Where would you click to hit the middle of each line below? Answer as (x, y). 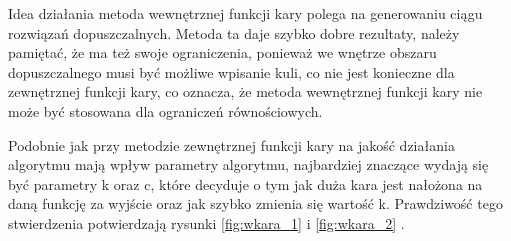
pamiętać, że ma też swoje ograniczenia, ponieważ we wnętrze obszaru (222, 52)
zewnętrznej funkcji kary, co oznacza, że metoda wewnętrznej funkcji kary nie (245, 91)
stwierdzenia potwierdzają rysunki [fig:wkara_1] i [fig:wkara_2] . (206, 222)
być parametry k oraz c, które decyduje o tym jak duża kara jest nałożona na (245, 183)
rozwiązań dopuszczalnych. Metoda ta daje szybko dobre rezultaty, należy (234, 32)
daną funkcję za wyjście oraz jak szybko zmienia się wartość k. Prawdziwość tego (255, 203)
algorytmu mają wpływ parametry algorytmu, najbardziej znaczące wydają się (248, 164)
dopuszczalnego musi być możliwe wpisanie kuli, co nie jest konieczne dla (231, 71)
